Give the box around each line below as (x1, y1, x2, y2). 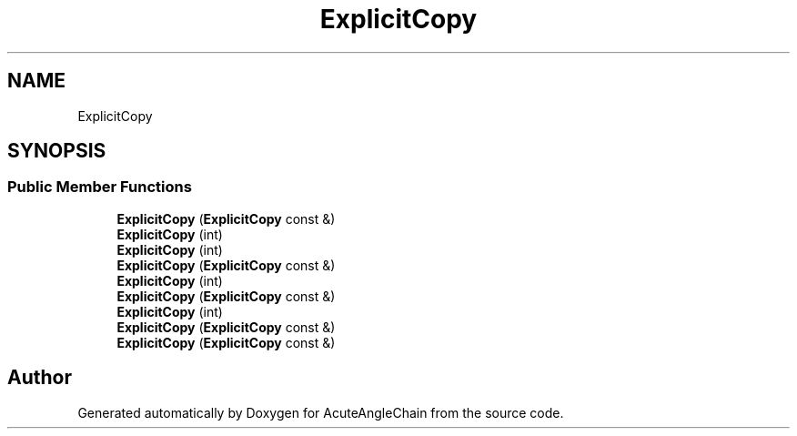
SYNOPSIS (7, 139, 106, 163)
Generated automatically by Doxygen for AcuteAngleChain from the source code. (77, 404, 564, 421)
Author (7, 366, 72, 390)
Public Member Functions (7, 177, 192, 197)
